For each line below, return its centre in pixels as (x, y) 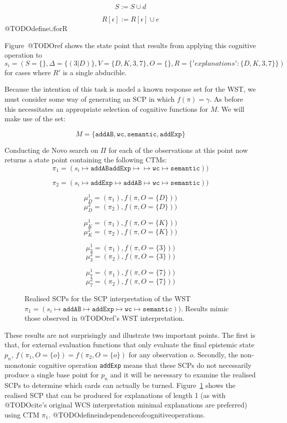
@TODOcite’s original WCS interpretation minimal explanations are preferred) (126, 405)
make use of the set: (35, 119)
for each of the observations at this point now (178, 150)
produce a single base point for (52, 375)
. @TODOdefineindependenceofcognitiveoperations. (127, 414)
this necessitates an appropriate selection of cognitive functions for (106, 109)
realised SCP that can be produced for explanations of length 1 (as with (115, 395)
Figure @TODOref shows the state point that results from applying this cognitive (130, 45)
